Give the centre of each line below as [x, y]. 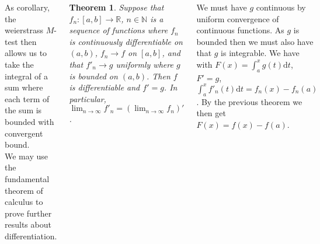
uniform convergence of [238, 18]
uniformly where [145, 64]
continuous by [281, 7]
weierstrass [24, 30]
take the [19, 64]
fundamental [27, 178]
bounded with [29, 121]
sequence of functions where [119, 30]
